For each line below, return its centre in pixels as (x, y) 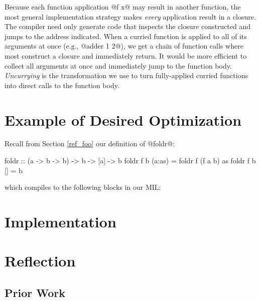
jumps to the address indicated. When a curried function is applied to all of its (126, 36)
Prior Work (35, 292)
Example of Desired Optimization (123, 119)
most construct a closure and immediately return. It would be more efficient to (126, 55)
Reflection (40, 261)
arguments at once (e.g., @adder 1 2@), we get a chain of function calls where (124, 46)
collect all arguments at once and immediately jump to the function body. (118, 65)
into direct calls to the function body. (62, 85)
